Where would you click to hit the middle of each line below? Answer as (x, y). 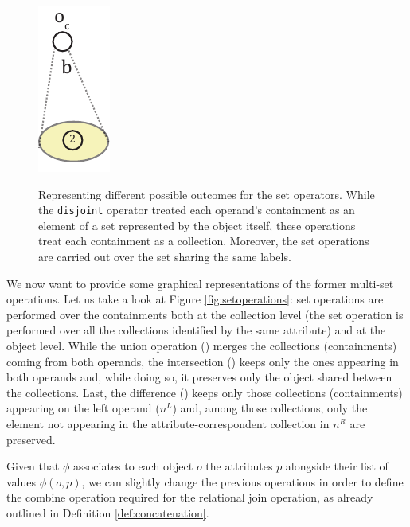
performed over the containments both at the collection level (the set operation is (205, 314)
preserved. (31, 439)
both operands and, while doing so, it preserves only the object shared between (199, 377)
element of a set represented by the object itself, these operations (197, 225)
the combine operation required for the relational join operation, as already (190, 497)
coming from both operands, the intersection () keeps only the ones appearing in (203, 361)
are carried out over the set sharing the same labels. (165, 257)
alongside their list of (337, 466)
